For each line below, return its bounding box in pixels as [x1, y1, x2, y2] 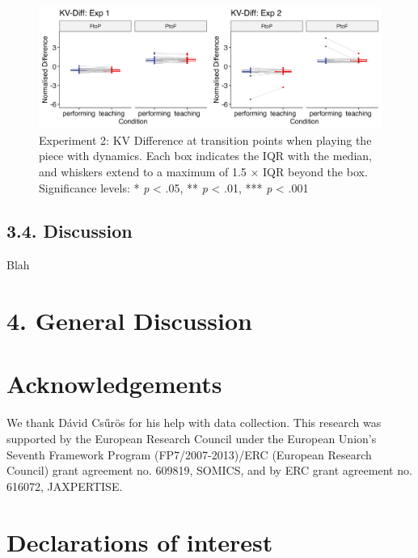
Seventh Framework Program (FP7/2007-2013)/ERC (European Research [6, 446, 372, 463]
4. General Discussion [6, 304, 252, 337]
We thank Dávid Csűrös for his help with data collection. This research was [6, 414, 382, 431]
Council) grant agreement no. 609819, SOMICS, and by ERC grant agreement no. [6, 462, 412, 479]
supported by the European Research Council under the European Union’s [6, 429, 377, 446]
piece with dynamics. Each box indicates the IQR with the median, [39, 147, 372, 164]
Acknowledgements [6, 367, 222, 400]
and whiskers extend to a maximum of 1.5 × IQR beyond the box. [39, 163, 368, 180]
